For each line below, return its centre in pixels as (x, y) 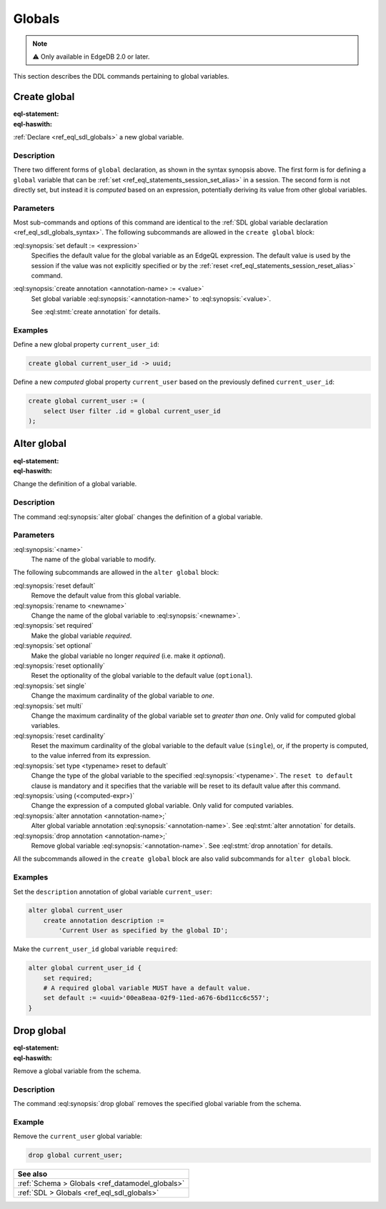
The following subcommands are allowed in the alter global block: (116, 573)
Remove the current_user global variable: (78, 1136)
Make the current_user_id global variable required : (95, 949)
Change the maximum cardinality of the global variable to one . (123, 696)
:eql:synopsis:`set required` (54, 626)
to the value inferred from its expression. (91, 756)
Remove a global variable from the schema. (77, 1071)
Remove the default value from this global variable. (106, 596)
